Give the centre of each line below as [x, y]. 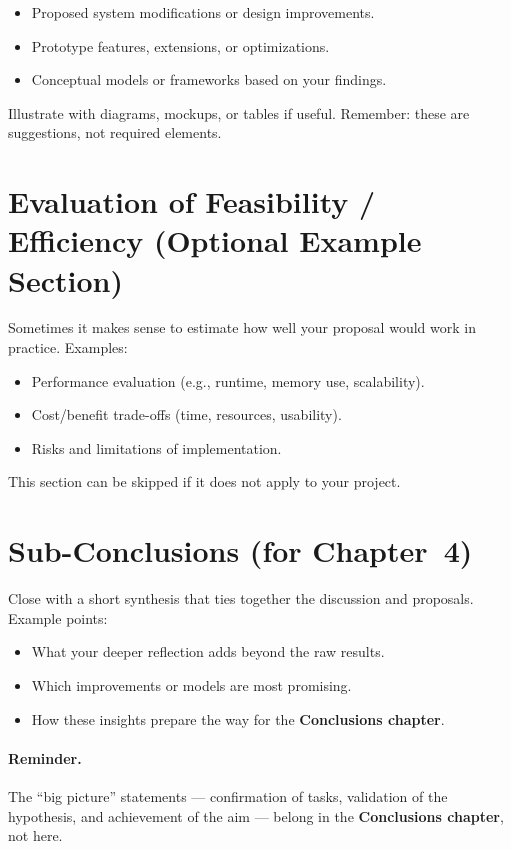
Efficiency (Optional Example [215, 240]
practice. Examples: [68, 347]
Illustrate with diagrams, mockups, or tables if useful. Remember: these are [239, 112]
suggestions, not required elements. [115, 132]
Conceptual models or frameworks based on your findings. [209, 79]
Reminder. [45, 757]
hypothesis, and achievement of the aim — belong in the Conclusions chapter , [256, 815]
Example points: [58, 617]
